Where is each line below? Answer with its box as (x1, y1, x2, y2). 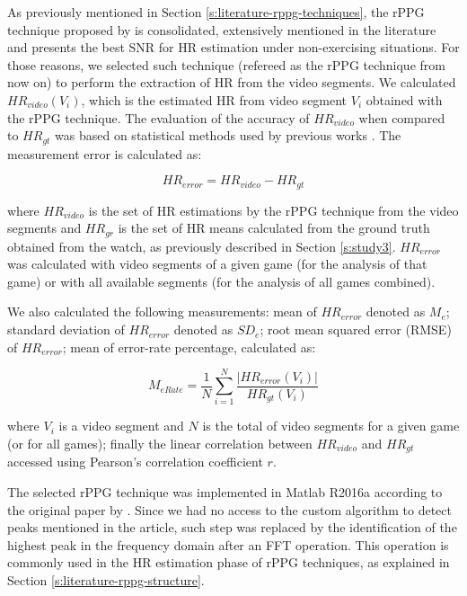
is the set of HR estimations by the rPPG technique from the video (88, 200, 459, 219)
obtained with (366, 90, 443, 109)
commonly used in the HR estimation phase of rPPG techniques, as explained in (7, 553, 450, 572)
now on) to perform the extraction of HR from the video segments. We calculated (7, 73, 456, 92)
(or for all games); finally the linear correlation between (7, 433, 313, 452)
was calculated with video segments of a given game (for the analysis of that (7, 254, 427, 273)
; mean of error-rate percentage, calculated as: (62, 337, 316, 356)
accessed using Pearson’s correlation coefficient (7, 452, 263, 471)
